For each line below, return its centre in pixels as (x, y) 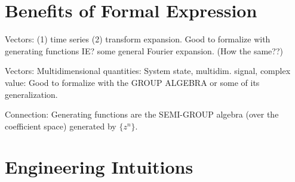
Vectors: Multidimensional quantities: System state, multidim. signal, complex (148, 71)
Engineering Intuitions (99, 167)
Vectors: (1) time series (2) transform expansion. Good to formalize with (138, 39)
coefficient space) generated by (61, 126)
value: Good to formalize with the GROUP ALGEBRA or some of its (132, 82)
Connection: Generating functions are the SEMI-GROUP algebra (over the (142, 114)
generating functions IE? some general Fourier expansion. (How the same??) (144, 50)
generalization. (31, 94)
